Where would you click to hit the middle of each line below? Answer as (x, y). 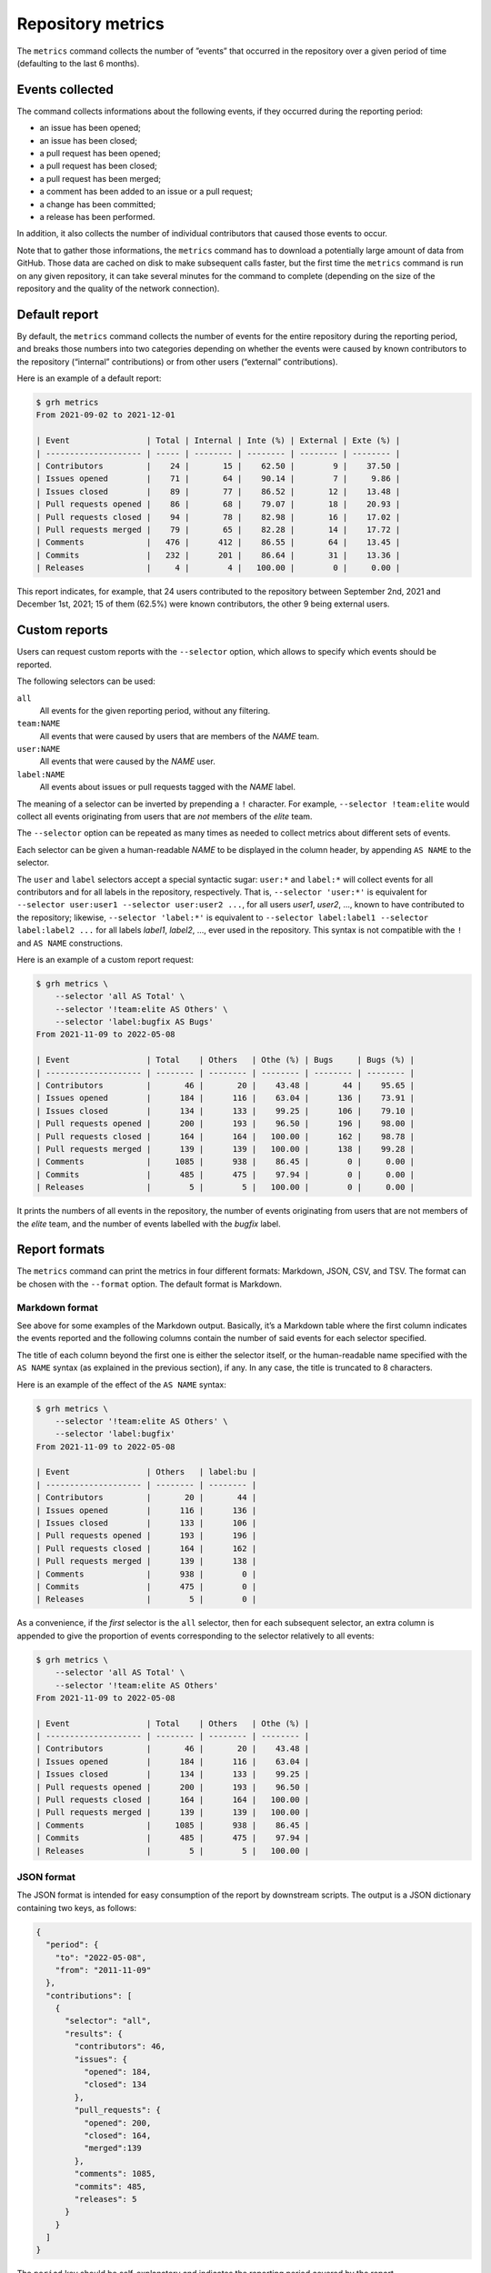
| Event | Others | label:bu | (146, 1472)
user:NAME (39, 749)
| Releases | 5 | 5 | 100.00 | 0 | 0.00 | (225, 1187)
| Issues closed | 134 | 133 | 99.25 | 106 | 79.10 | (225, 1111)
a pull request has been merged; (100, 178)
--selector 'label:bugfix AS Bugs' (134, 1022)
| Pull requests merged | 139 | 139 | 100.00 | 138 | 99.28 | (225, 1149)
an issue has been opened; (90, 128)
